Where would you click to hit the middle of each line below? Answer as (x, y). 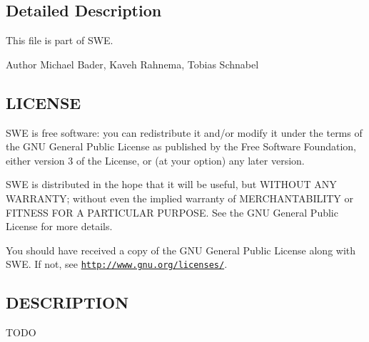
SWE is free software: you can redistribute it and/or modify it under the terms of (184, 132)
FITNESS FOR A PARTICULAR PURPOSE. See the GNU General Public (172, 212)
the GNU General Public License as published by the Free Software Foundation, (181, 146)
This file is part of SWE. (60, 40)
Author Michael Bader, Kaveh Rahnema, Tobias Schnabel (132, 64)
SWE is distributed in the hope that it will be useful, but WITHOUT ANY (171, 184)
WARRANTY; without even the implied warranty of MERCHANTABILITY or (180, 198)
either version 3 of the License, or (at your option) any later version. (155, 160)
